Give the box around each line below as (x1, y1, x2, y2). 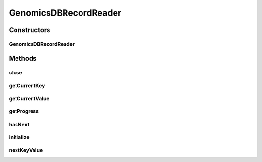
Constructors (9, 26, 50, 34)
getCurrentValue (9, 95, 49, 102)
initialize (9, 134, 30, 141)
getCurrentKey (9, 82, 45, 89)
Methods (9, 54, 37, 63)
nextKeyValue (9, 146, 43, 153)
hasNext (9, 121, 30, 127)
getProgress (9, 108, 39, 115)
